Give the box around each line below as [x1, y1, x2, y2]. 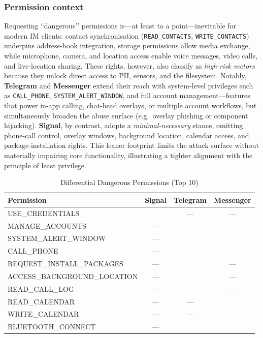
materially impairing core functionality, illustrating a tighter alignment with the [4, 150, 253, 161]
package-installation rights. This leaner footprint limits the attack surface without [4, 140, 259, 150]
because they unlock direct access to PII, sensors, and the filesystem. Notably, [4, 70, 247, 81]
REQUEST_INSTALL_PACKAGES [8, 258, 123, 269]
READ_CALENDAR [8, 296, 75, 306]
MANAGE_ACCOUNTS [8, 220, 87, 231]
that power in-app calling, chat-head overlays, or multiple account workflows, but [4, 100, 257, 111]
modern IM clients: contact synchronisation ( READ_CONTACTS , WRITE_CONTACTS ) [4, 30, 249, 41]
